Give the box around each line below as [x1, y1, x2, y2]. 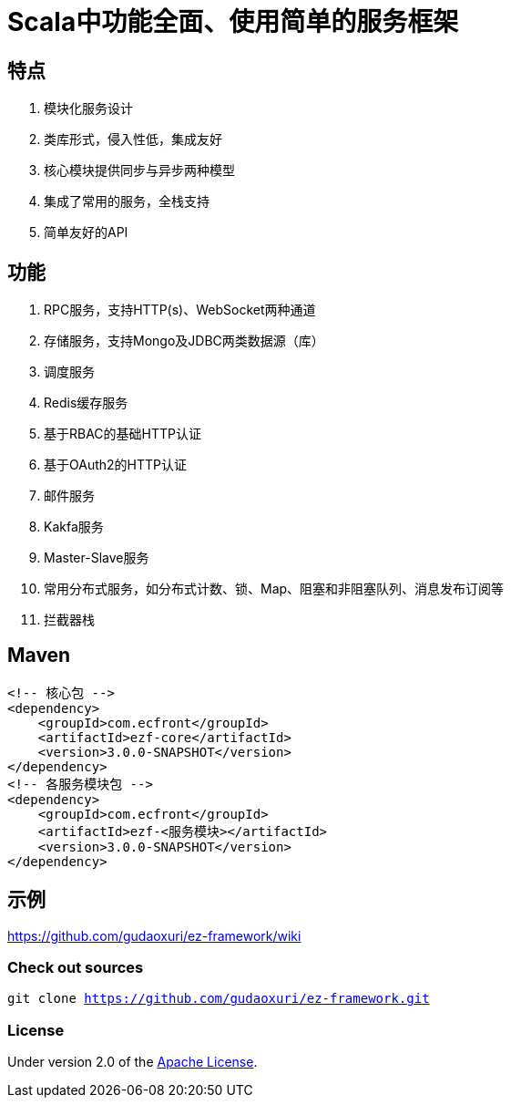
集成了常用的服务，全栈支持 [44, 193, 210, 210]
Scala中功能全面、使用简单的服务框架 [7, 6, 459, 37]
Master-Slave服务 [44, 550, 149, 566]
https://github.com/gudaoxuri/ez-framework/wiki [7, 927, 301, 944]
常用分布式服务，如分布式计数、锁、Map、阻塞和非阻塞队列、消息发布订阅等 [44, 581, 505, 597]
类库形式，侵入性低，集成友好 [44, 131, 222, 148]
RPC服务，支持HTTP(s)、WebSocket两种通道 [44, 302, 316, 318]
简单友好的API [44, 224, 128, 241]
